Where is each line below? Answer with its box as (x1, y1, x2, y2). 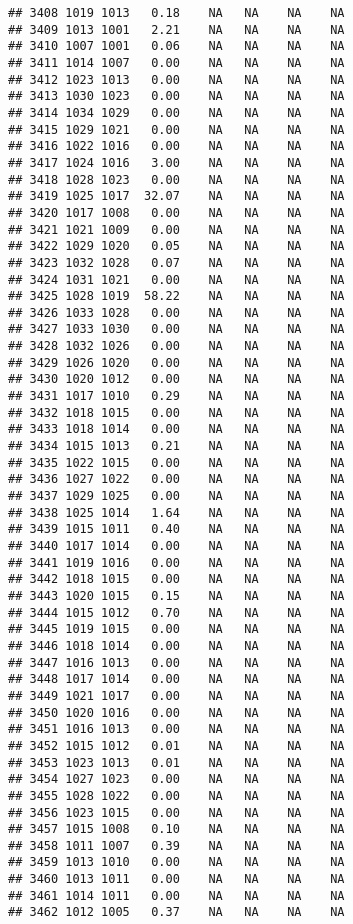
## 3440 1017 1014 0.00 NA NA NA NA (8, 539, 345, 553)
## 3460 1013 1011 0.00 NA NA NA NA (8, 872, 345, 887)
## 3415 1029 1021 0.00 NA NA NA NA (8, 122, 345, 137)
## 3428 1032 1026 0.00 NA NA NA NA (8, 339, 345, 354)
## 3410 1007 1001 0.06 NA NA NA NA (8, 39, 345, 54)
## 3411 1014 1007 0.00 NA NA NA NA (8, 55, 345, 70)
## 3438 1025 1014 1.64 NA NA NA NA (8, 505, 345, 520)
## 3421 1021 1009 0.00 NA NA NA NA (8, 222, 345, 237)
